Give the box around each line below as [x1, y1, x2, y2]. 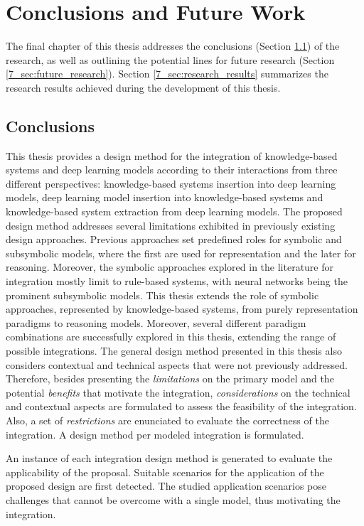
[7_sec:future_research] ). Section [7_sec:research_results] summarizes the [6, 66, 328, 81]
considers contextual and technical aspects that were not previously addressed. [6, 357, 348, 372]
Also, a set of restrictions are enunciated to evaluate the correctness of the [6, 412, 329, 427]
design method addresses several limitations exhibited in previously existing [6, 218, 336, 232]
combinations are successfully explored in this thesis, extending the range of [6, 329, 336, 344]
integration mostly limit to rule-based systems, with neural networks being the [6, 274, 348, 289]
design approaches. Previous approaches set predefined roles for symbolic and [6, 232, 342, 247]
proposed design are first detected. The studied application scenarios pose [6, 478, 327, 493]
